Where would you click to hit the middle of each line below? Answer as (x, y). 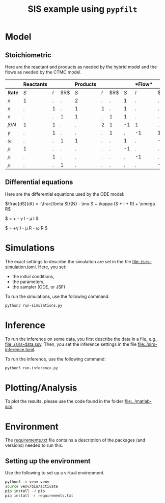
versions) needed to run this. (34, 445)
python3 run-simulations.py (34, 305)
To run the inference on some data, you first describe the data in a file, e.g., (82, 339)
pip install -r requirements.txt (39, 496)
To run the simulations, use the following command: (57, 296)
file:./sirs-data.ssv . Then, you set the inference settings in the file (71, 344)
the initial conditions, (33, 276)
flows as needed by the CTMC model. (43, 72)
